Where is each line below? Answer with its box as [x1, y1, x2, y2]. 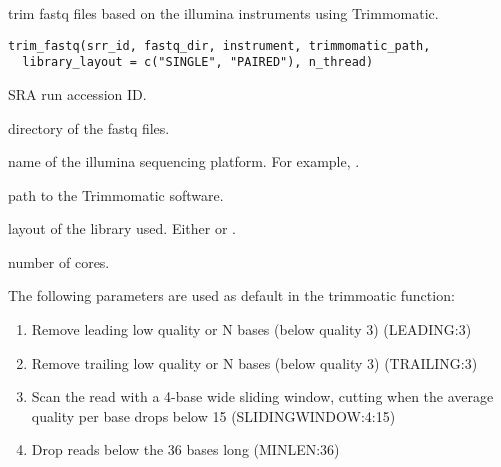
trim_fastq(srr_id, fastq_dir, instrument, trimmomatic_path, [8, 38, 431, 53]
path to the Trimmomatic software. [8, 184, 224, 205]
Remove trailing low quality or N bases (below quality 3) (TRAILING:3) [31, 352, 478, 373]
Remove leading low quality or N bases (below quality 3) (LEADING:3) [31, 319, 472, 340]
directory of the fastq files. [8, 117, 170, 138]
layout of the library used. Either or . [8, 218, 236, 239]
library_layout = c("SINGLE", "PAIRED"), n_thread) [22, 55, 374, 70]
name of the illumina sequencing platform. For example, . [8, 151, 360, 172]
